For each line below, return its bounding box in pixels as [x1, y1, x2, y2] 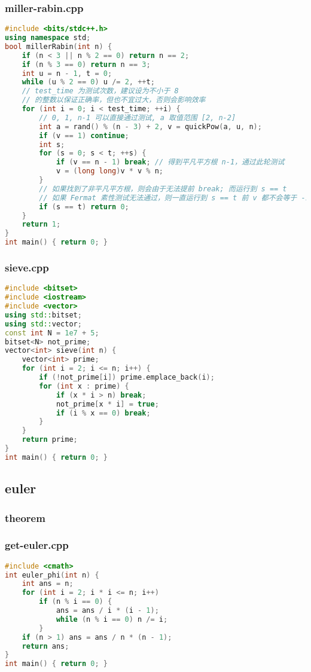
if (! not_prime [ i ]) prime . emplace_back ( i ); [39, 373, 215, 382]
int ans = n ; [22, 579, 74, 588]
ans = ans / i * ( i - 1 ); [56, 606, 159, 615]
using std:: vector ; [5, 319, 82, 328]
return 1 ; [22, 220, 61, 229]
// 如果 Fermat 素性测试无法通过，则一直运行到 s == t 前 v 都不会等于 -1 [39, 193, 310, 202]
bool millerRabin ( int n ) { [5, 42, 112, 51]
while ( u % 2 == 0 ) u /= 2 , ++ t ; [22, 78, 155, 87]
